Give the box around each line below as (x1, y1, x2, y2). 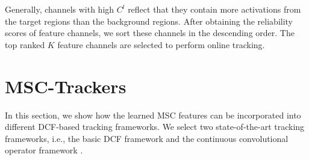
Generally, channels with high (5, 3, 114, 15)
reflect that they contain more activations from (128, 3, 301, 15)
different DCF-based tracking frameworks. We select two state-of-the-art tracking (5, 120, 305, 133)
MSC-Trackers (5, 73, 126, 98)
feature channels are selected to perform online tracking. (57, 38, 265, 51)
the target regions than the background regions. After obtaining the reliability (5, 14, 293, 27)
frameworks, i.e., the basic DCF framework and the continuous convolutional (5, 132, 289, 144)
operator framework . (5, 144, 83, 156)
